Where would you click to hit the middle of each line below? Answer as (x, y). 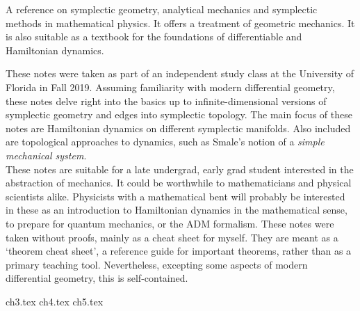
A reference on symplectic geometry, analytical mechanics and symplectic (162, 9)
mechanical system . (46, 155)
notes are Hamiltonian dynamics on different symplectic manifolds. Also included (178, 128)
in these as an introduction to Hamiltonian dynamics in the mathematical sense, (177, 210)
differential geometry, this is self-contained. (97, 278)
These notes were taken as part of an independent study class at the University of (180, 73)
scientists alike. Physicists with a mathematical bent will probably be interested (175, 196)
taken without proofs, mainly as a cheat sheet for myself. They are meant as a (172, 237)
